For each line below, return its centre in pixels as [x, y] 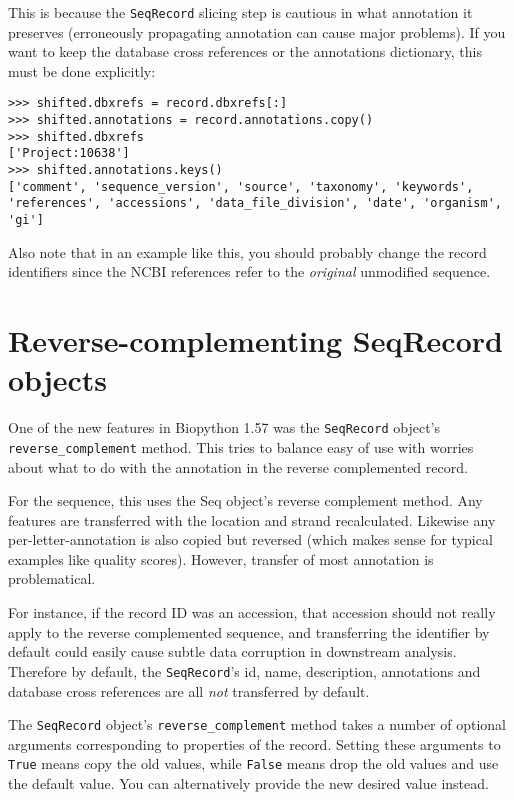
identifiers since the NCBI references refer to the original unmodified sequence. [249, 271]
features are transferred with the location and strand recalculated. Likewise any [252, 519]
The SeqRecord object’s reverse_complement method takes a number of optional [257, 724]
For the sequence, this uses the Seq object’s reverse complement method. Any [245, 500]
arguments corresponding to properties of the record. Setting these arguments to [254, 743]
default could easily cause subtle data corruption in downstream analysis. [232, 651]
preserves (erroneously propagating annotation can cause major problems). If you [257, 31]
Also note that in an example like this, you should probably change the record [247, 251]
